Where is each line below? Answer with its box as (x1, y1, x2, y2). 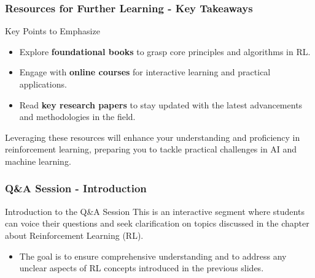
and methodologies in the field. (19, 110, 136, 123)
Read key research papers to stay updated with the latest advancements (19, 98, 303, 111)
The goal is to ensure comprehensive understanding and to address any (19, 249, 287, 262)
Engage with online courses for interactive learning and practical (19, 66, 271, 78)
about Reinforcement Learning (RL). (5, 228, 144, 241)
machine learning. (5, 154, 71, 167)
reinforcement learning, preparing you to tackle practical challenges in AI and (5, 143, 297, 156)
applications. (19, 78, 67, 90)
